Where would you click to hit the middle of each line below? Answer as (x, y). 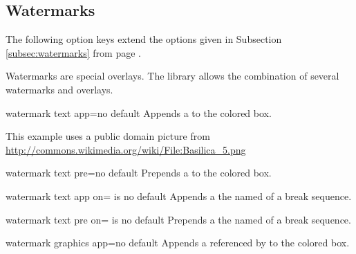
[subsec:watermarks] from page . (73, 52)
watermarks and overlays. (59, 89)
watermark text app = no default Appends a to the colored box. (139, 112)
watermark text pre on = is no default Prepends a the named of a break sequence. (178, 219)
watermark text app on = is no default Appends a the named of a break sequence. (179, 196)
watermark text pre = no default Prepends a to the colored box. (139, 173)
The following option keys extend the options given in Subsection (144, 39)
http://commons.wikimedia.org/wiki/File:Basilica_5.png (126, 149)
